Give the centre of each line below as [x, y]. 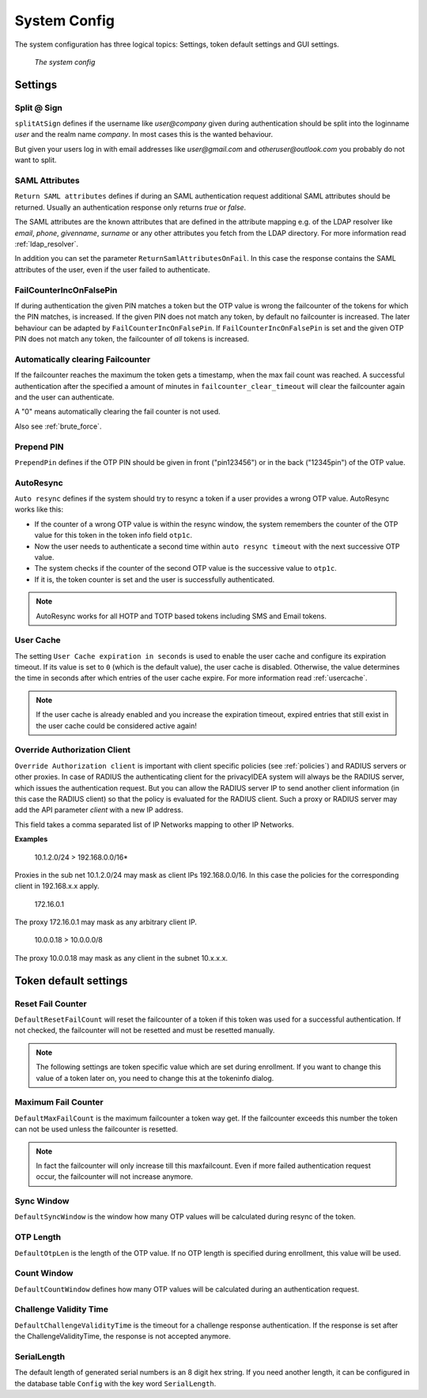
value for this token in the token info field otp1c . [113, 535]
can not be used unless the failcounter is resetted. [96, 1129]
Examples [31, 839]
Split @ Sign [38, 108]
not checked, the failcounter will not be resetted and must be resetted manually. [145, 1030]
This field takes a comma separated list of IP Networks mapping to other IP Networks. [154, 824]
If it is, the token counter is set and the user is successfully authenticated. [155, 579]
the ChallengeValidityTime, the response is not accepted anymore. [123, 1336]
